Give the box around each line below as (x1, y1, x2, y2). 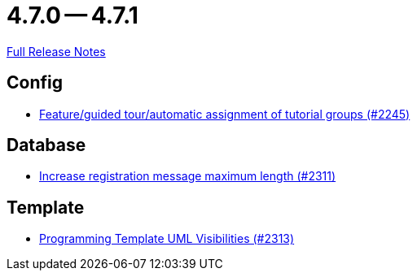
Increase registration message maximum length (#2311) (39, 169, 336, 184)
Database (7, 135, 86, 156)
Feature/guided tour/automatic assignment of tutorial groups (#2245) (39, 106, 410, 121)
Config (7, 72, 63, 93)
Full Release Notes (7, 44, 106, 58)
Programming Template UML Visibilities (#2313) (39, 232, 295, 246)
